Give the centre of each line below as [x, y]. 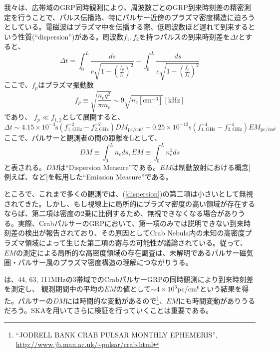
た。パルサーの [28, 300]
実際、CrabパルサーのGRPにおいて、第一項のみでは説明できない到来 [131, 223]
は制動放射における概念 [210, 167]
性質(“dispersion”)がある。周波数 [71, 36]
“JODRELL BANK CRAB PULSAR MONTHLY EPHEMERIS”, [117, 334]
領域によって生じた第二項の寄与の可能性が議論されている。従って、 [136, 242]
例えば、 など [25, 177]
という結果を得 [224, 289]
